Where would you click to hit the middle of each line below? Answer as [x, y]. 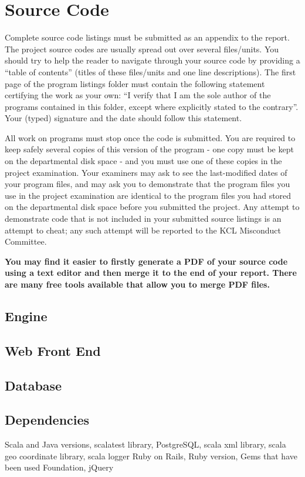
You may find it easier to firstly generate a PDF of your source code [146, 261]
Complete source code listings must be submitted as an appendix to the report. [147, 37]
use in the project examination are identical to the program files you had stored [148, 195]
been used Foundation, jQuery [59, 467]
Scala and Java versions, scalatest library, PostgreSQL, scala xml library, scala [145, 444]
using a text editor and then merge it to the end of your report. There [151, 273]
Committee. [26, 241]
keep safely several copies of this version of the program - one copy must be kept [149, 149]
